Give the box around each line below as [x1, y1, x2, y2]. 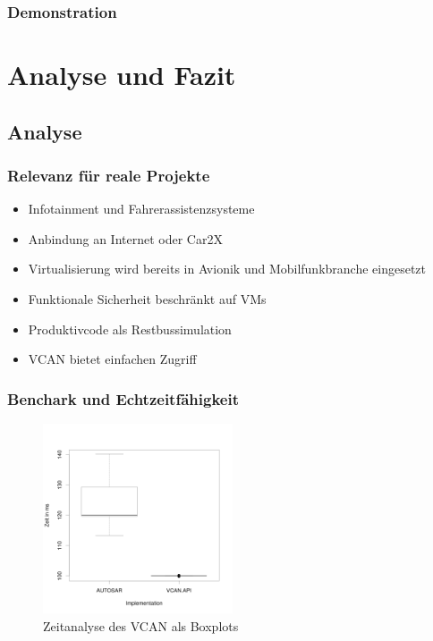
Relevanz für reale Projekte [7, 164, 210, 186]
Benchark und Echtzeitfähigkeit [7, 387, 239, 409]
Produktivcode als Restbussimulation [28, 319, 232, 338]
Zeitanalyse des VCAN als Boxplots [43, 616, 239, 635]
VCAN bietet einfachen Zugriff [28, 350, 197, 368]
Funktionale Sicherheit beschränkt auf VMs [28, 290, 267, 308]
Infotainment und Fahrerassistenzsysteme [28, 199, 255, 218]
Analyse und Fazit [7, 56, 236, 93]
